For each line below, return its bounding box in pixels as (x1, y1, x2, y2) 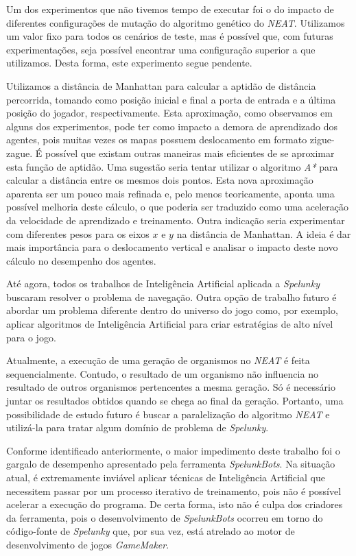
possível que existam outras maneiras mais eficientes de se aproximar (45, 145, 335, 160)
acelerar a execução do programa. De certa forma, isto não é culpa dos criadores (6, 497, 343, 511)
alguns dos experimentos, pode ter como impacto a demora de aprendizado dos (6, 119, 338, 133)
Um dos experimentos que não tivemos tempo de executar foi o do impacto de (6, 2, 334, 16)
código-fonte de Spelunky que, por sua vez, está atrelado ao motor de (6, 524, 295, 538)
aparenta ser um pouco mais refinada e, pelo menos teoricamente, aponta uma (6, 186, 335, 200)
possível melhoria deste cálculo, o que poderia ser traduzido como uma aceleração (6, 200, 349, 214)
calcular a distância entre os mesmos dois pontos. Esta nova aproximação (6, 173, 313, 187)
